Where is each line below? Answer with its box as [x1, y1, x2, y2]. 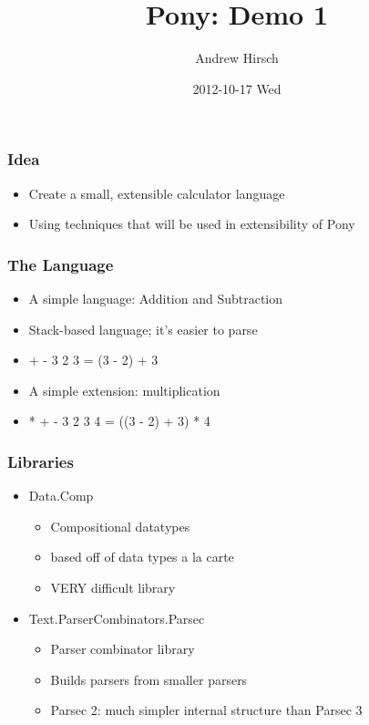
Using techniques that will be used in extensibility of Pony [28, 214, 355, 233]
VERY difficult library [50, 577, 176, 596]
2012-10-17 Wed [192, 78, 282, 98]
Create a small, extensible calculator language [28, 183, 285, 202]
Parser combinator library [50, 639, 195, 658]
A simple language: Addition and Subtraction [28, 289, 283, 308]
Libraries [7, 450, 74, 472]
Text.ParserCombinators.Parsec [28, 608, 205, 627]
